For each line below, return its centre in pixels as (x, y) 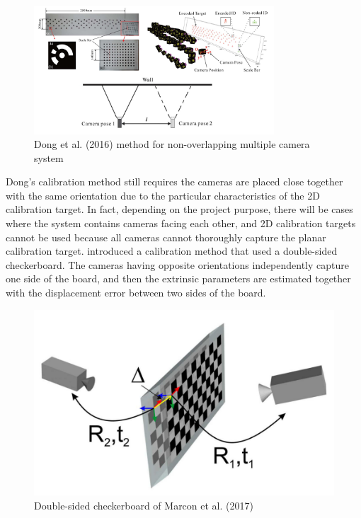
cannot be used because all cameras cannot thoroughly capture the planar (166, 237)
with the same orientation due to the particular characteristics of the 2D (163, 195)
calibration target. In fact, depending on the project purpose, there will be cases (179, 209)
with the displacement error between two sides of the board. (136, 293)
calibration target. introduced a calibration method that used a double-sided (172, 251)
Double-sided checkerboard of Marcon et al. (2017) (144, 505)
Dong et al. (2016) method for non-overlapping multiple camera (172, 144)
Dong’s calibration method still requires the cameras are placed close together (174, 182)
